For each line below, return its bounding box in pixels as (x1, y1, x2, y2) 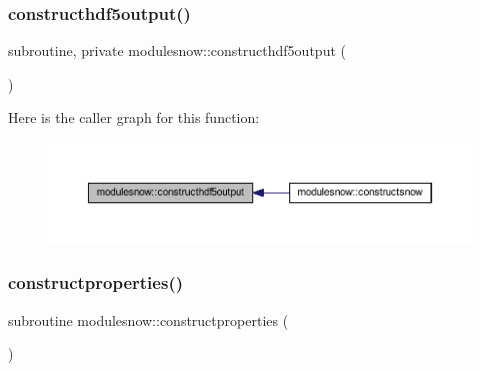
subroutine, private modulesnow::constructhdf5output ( (8, 40, 346, 61)
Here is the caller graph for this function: (8, 107, 260, 128)
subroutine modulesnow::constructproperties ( (8, 309, 289, 330)
